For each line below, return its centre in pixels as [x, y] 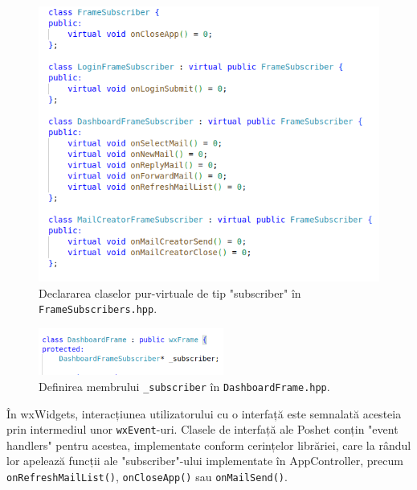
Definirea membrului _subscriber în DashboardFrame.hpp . [184, 386]
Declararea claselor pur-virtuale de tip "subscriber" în [170, 292]
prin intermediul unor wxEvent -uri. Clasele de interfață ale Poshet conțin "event [202, 429]
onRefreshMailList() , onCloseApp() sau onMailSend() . [147, 477]
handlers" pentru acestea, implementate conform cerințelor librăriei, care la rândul [209, 445]
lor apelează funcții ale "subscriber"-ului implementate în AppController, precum [205, 461]
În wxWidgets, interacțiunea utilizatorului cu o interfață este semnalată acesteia [204, 413]
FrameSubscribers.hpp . [98, 309]
